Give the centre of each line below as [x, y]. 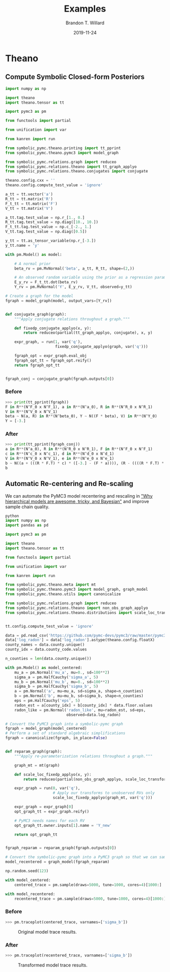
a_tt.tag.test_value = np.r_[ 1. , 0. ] [45, 217]
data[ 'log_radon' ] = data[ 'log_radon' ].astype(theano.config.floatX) [80, 640]
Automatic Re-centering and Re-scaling [69, 484]
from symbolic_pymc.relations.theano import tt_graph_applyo [71, 167]
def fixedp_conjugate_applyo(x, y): [53, 328]
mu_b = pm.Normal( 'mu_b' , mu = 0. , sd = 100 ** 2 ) [62, 682]
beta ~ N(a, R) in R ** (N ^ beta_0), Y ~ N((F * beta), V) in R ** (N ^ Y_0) [81, 416]
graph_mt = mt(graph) [37, 765]
